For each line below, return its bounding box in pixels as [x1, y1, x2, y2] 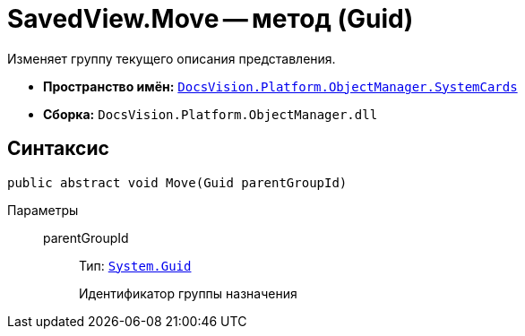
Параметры [7, 202, 79, 218]
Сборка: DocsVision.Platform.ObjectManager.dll [43, 106, 378, 122]
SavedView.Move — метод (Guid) [7, 4, 414, 34]
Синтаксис [7, 137, 109, 160]
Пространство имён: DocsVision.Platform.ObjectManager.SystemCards [43, 78, 518, 94]
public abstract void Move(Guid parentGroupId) [7, 175, 348, 190]
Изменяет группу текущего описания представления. [7, 50, 336, 66]
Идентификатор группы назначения [79, 285, 297, 301]
